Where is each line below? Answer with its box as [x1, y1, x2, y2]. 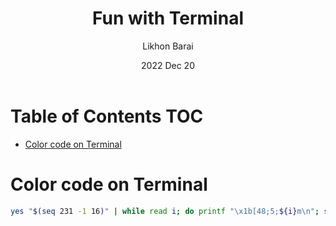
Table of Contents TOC [10, 105, 204, 127]
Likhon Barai [142, 40, 194, 52]
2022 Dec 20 [141, 59, 195, 71]
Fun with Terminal [92, 7, 244, 30]
